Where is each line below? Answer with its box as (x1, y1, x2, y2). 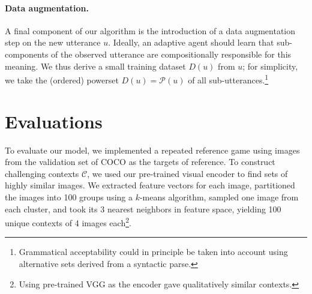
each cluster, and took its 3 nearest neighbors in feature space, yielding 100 (5, 202, 281, 215)
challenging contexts (5, 167, 79, 179)
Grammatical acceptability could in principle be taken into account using (19, 245, 288, 258)
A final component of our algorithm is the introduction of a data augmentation (5, 24, 296, 37)
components (5, 47, 49, 60)
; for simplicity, (242, 59, 298, 72)
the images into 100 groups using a (5, 190, 133, 203)
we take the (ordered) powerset (5, 73, 119, 86)
